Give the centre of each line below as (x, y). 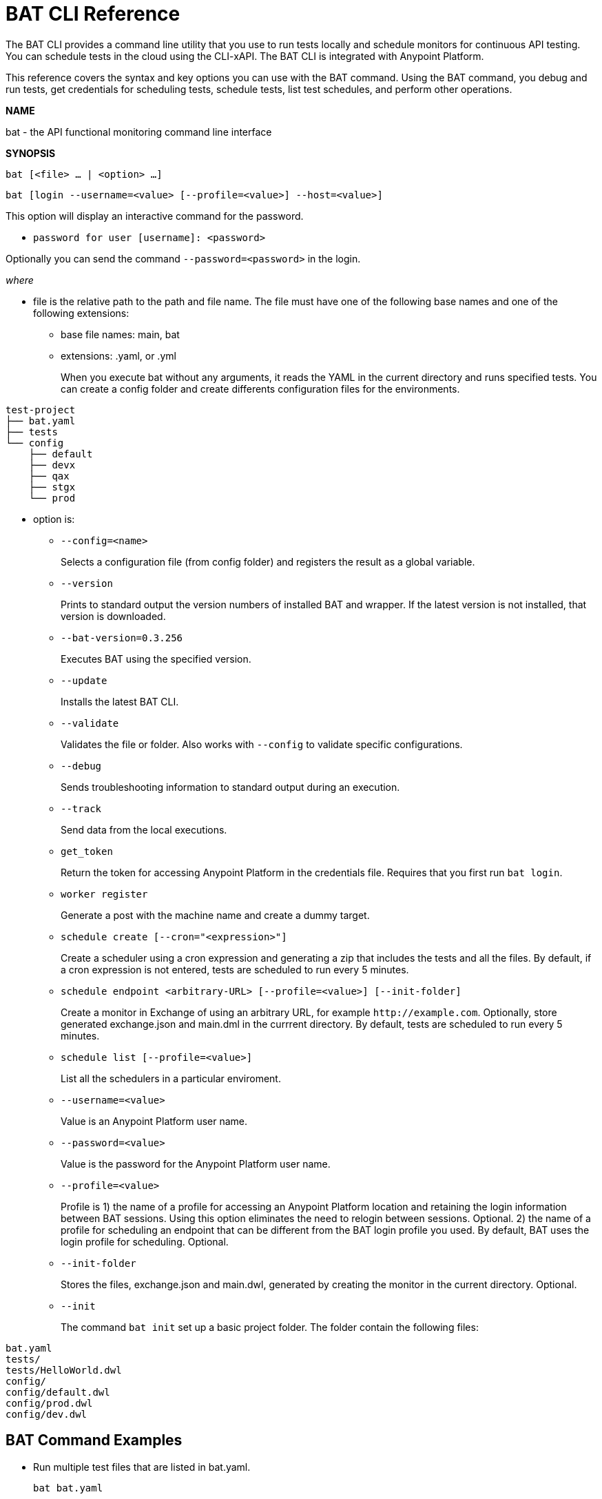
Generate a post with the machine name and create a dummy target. (215, 915)
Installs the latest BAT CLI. (120, 701)
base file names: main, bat (120, 334)
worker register (104, 894)
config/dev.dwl (46, 1414)
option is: (54, 519)
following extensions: (81, 313)
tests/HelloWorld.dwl (64, 1370)
